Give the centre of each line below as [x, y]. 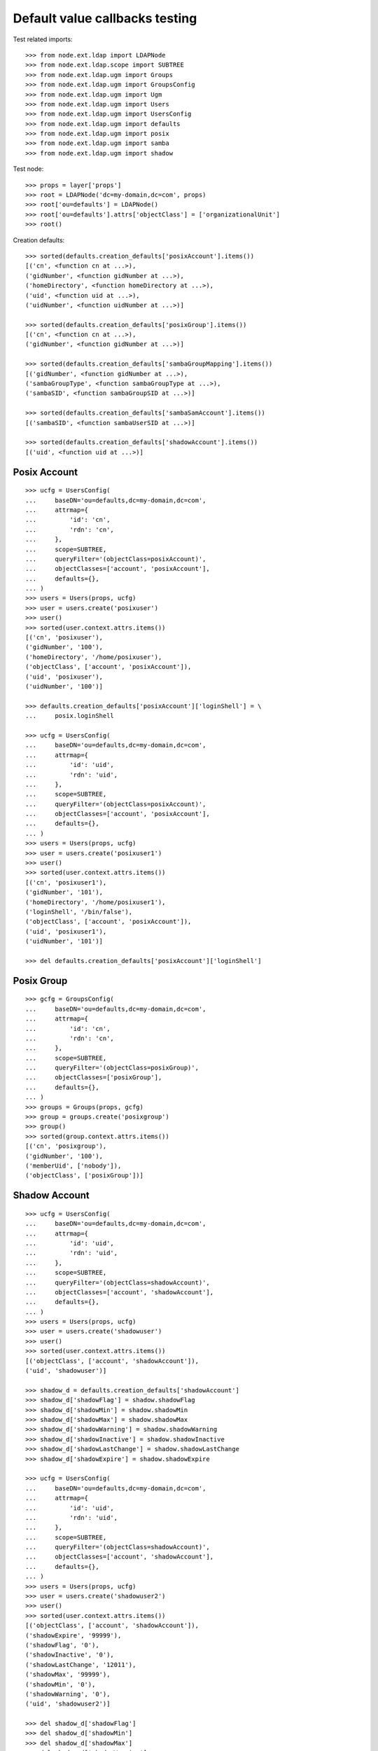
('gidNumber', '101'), [64, 892]
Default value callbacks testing [105, 18]
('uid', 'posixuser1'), [66, 931]
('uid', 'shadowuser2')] [68, 1704]
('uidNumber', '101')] [64, 941]
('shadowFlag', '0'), [62, 1645]
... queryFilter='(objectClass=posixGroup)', [112, 1068]
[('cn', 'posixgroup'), [66, 1146]
